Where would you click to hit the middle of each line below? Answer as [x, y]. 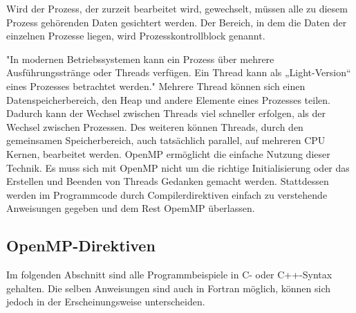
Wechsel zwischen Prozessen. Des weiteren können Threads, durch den [155, 126]
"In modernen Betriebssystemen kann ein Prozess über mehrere [140, 59]
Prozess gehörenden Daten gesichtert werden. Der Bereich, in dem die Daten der [177, 22]
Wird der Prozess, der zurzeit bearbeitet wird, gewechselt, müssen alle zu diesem [177, 8]
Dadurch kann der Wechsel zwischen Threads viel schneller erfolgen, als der [166, 113]
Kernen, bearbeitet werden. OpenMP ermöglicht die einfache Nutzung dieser [168, 153]
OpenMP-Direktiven [81, 245]
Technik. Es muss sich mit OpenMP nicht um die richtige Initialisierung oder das [178, 167]
